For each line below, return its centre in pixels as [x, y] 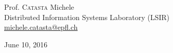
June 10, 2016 [26, 44]
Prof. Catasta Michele [39, 7]
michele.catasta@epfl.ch [41, 27]
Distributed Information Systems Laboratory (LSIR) [87, 17]
